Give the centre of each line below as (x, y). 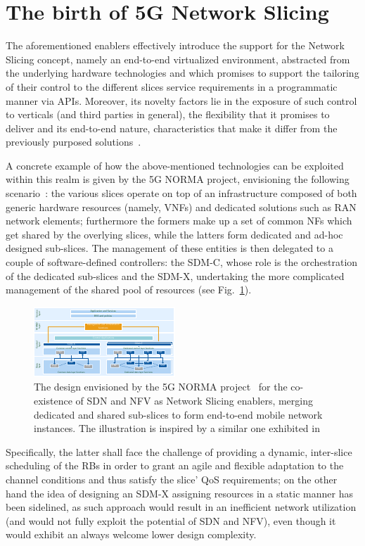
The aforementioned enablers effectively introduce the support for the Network (175, 45)
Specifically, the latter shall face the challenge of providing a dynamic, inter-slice (179, 451)
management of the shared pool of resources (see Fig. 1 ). (129, 290)
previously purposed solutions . (73, 142)
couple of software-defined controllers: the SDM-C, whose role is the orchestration (182, 262)
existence (53, 400)
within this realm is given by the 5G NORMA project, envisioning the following (178, 179)
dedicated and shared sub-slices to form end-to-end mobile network (178, 414)
